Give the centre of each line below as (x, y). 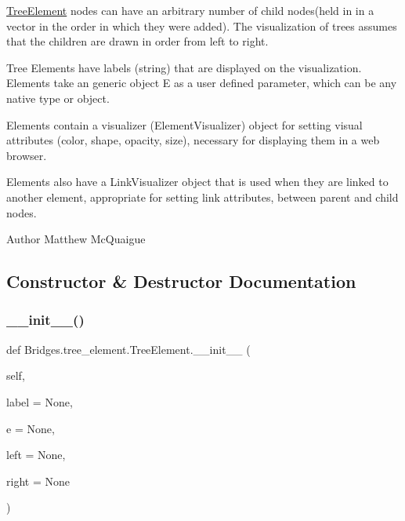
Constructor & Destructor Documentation (181, 281)
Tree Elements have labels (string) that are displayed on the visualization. (184, 67)
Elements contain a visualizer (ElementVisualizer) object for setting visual (184, 124)
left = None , (36, 455)
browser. (27, 155)
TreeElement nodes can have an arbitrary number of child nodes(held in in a (190, 10)
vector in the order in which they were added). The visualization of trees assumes (202, 26)
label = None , (40, 401)
